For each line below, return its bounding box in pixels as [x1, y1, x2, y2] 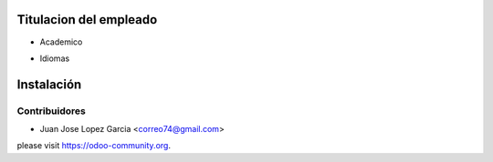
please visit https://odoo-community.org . [16, 140, 171, 151]
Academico [39, 36, 83, 47]
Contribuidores [16, 105, 86, 117]
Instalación [16, 76, 82, 92]
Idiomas [39, 53, 70, 64]
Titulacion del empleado [16, 12, 158, 27]
